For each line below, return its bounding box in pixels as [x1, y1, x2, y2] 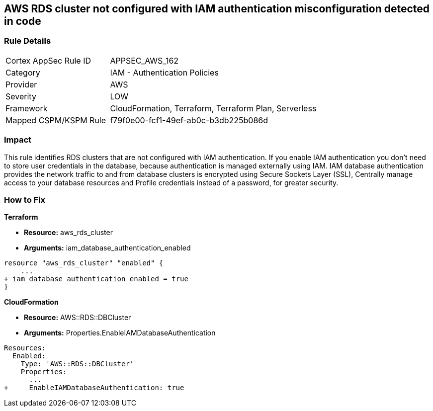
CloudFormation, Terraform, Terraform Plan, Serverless [110, 103, 317, 113]
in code [4, 15, 41, 27]
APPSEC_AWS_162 [110, 55, 179, 66]
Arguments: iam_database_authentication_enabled [24, 244, 191, 252]
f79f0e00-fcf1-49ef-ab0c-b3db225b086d [110, 115, 268, 125]
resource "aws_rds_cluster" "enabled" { [4, 259, 164, 267]
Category [5, 67, 40, 78]
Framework [5, 103, 48, 113]
